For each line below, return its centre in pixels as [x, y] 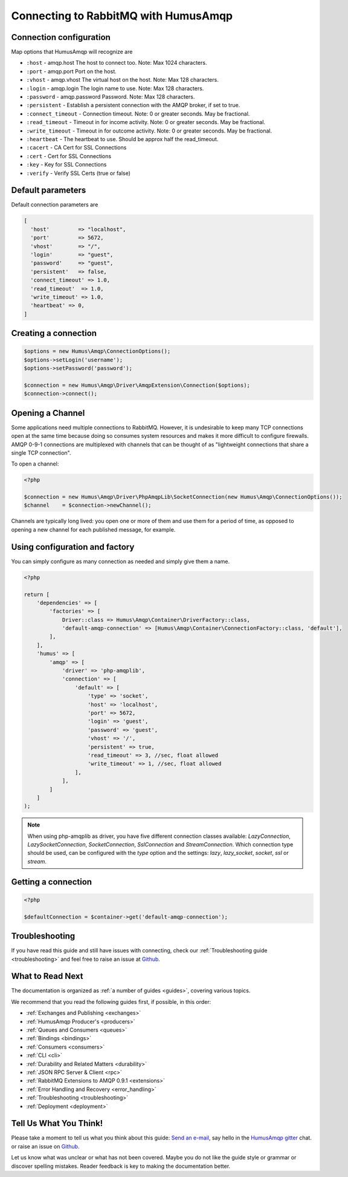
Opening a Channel [48, 413]
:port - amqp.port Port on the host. [72, 71]
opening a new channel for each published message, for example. [93, 529]
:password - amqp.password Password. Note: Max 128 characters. [111, 97]
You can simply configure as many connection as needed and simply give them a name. [121, 561]
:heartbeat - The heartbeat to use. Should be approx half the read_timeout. [122, 139]
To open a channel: [35, 464]
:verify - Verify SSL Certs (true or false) [79, 173]
